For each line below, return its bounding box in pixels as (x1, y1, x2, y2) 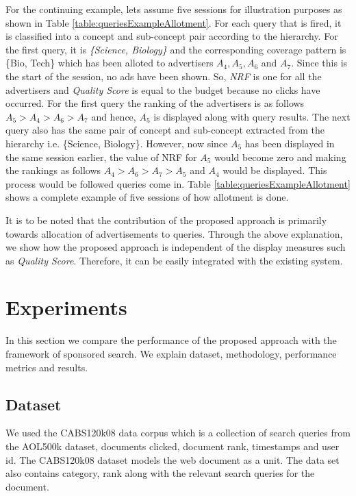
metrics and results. (5, 360, 88, 374)
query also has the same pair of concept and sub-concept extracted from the (5, 123, 325, 137)
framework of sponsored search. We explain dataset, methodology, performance (5, 347, 337, 360)
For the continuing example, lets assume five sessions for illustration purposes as (5, 2, 342, 16)
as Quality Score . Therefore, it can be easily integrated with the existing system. (5, 253, 343, 267)
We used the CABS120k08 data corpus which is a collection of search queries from (5, 425, 351, 440)
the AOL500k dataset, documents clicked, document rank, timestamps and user (5, 438, 340, 453)
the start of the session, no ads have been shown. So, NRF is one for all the (5, 69, 322, 83)
